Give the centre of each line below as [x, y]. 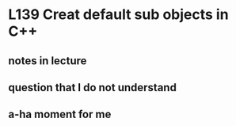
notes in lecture [48, 61]
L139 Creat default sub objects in [118, 15]
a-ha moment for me [60, 115]
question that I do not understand [92, 88]
